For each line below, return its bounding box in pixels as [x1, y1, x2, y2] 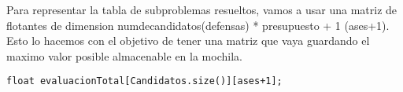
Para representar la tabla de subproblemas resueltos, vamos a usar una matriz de [6, 2, 397, 17]
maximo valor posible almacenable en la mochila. [6, 47, 242, 64]
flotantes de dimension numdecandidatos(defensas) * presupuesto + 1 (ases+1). [6, 17, 390, 33]
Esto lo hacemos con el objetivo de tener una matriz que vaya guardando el [6, 32, 370, 49]
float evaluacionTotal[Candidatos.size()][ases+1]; [6, 75, 283, 87]
